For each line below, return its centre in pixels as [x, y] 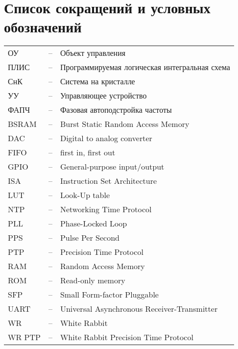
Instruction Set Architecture [108, 181]
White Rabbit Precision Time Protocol [127, 337]
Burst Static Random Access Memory [125, 124]
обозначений [43, 27]
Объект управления [93, 53]
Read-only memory [93, 280]
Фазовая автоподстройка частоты [116, 110]
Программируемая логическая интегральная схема [145, 67]
